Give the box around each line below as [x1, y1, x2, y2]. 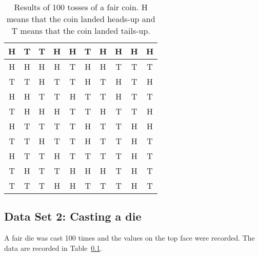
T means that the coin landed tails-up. [11, 25, 150, 36]
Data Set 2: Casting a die [4, 208, 142, 224]
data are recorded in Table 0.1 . [4, 242, 103, 253]
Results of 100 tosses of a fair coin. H [14, 1, 148, 13]
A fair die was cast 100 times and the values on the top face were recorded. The [4, 232, 255, 243]
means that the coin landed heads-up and [6, 13, 155, 25]
